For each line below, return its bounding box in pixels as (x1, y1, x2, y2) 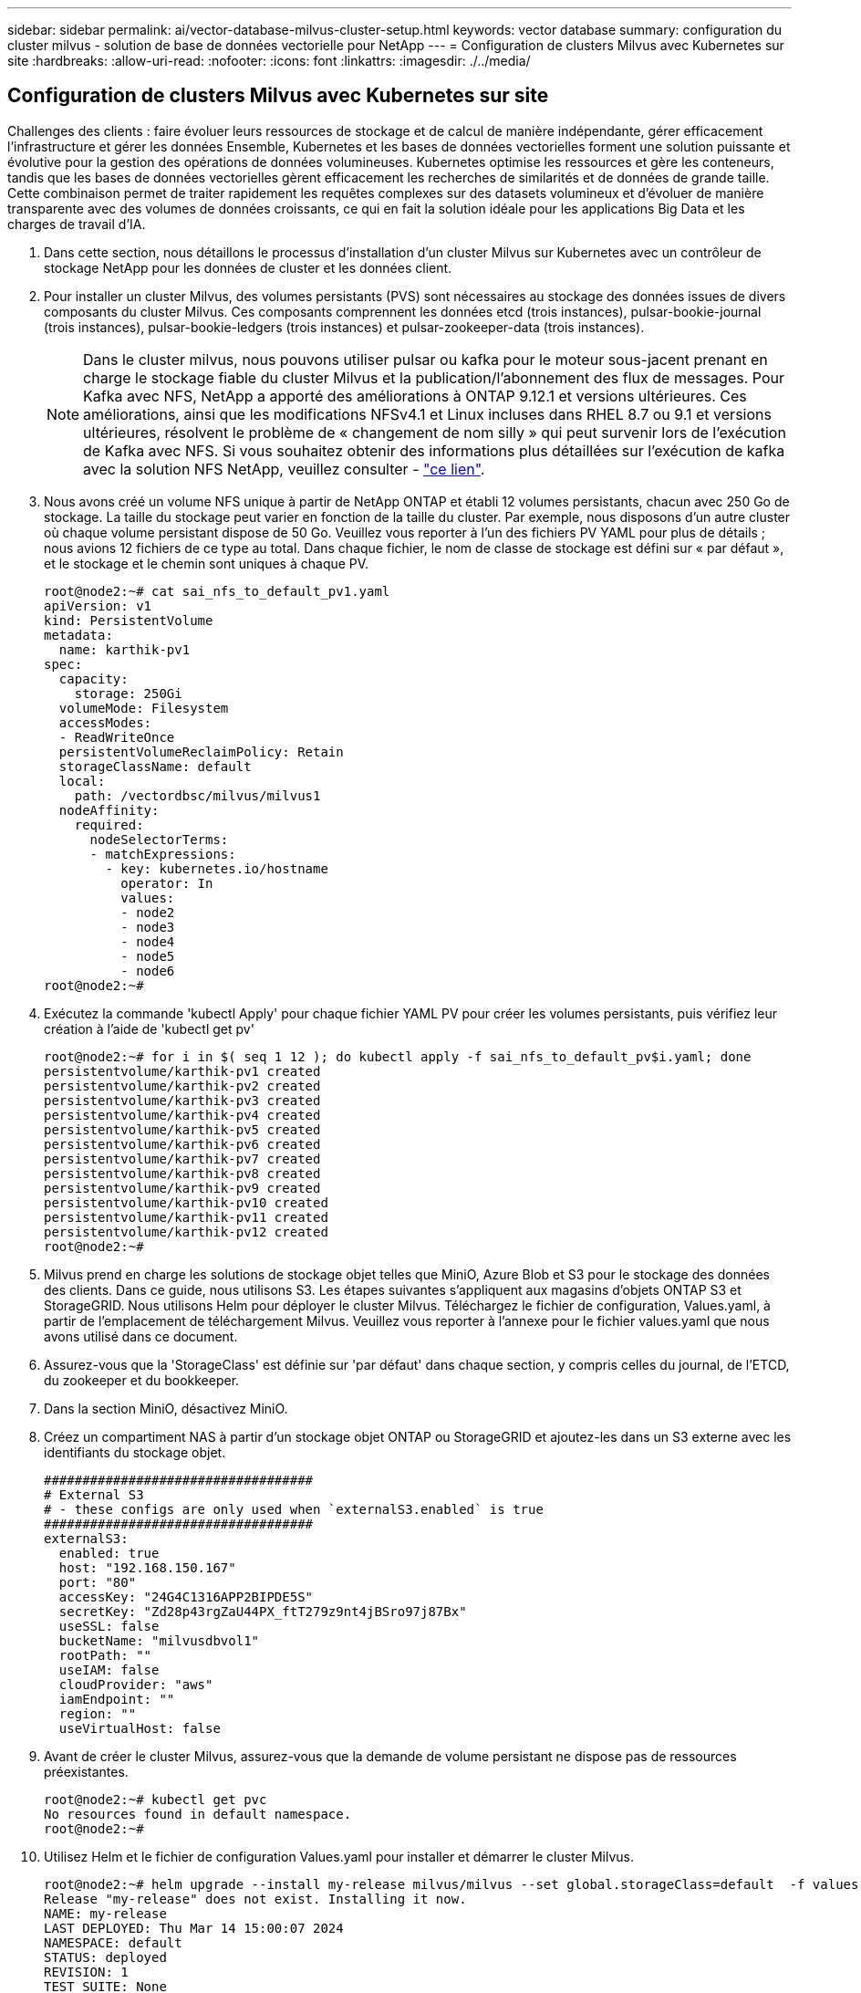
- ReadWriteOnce (58, 729, 175, 745)
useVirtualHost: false (58, 1720, 221, 1736)
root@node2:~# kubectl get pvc (44, 1791, 267, 1807)
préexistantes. (44, 1763, 129, 1779)
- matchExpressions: (89, 846, 236, 861)
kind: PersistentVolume (44, 612, 213, 628)
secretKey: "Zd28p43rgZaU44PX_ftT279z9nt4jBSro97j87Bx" (58, 1603, 467, 1619)
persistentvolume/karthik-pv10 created (44, 1195, 328, 1210)
